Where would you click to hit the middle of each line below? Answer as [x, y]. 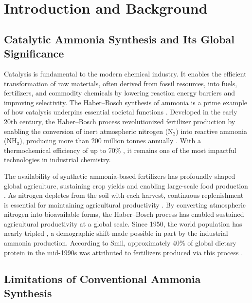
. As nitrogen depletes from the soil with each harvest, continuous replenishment [124, 195]
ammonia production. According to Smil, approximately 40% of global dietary [120, 243]
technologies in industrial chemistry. [57, 160]
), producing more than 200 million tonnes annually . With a [110, 141]
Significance [34, 53]
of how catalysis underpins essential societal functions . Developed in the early [121, 112]
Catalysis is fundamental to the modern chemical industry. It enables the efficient [125, 73]
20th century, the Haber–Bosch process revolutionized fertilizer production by [120, 121]
